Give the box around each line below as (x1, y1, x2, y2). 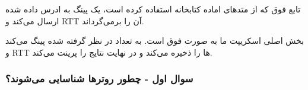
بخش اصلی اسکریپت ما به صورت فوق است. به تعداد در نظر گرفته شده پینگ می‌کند (5, 34, 304, 47)
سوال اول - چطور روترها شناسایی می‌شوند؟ (5, 71, 193, 86)
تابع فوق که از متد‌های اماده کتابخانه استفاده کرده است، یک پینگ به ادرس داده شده (5, 3, 301, 15)
